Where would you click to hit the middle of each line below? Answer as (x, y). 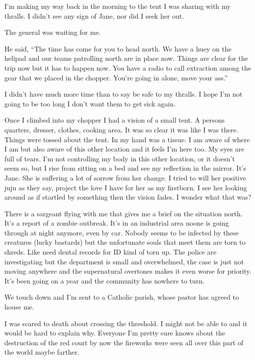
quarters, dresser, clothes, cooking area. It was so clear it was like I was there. (121, 129)
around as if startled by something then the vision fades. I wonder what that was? (128, 197)
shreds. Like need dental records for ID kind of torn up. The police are (111, 252)
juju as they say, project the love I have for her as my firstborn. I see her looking (126, 187)
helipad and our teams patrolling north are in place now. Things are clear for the (126, 58)
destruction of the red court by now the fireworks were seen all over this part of (124, 342)
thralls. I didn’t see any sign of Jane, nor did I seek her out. (94, 15)
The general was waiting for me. (53, 32)
